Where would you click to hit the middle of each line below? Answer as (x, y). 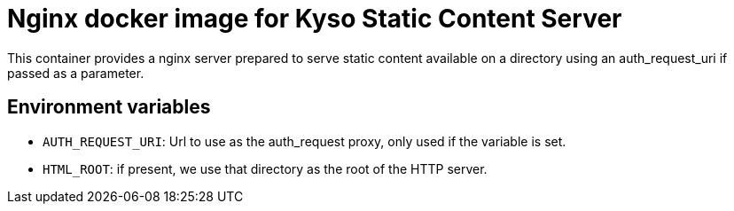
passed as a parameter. (76, 73)
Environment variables (109, 107)
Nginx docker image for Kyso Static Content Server (315, 19)
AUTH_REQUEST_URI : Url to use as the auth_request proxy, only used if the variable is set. (305, 141)
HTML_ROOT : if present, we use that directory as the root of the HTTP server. (265, 168)
